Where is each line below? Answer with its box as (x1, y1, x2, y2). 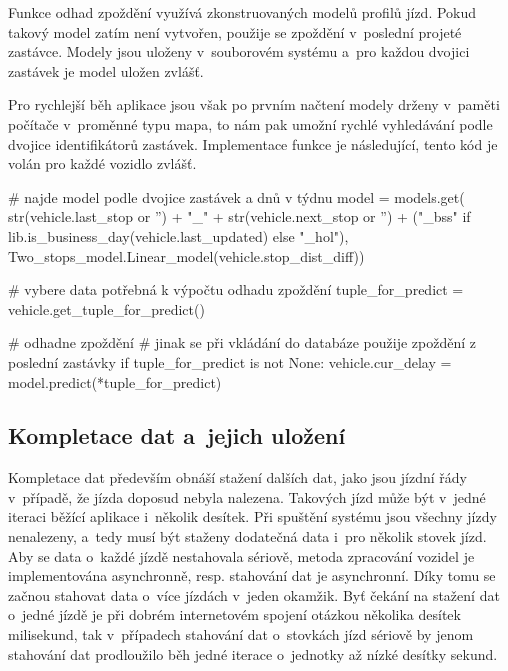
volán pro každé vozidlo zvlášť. (8, 153, 197, 174)
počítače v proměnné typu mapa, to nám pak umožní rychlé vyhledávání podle (8, 113, 493, 134)
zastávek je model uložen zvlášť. (8, 60, 204, 81)
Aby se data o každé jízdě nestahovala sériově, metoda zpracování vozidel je (8, 545, 475, 566)
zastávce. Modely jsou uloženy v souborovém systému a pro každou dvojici (8, 41, 470, 62)
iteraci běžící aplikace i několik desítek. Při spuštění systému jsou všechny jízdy (8, 506, 497, 527)
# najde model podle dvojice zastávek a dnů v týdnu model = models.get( (8, 186, 465, 207)
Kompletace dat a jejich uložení (8, 420, 346, 451)
